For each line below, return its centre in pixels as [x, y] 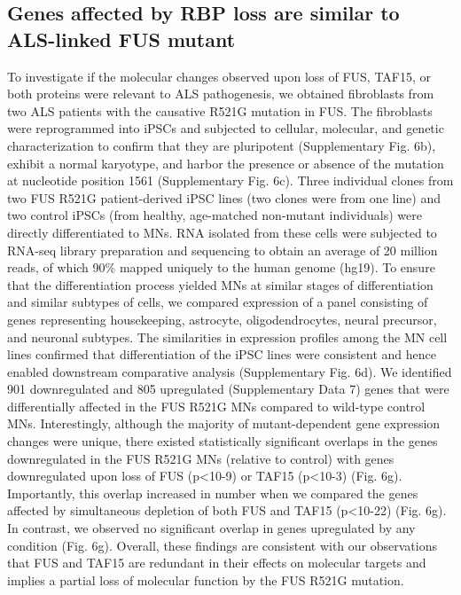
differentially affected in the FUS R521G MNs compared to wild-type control [216, 406]
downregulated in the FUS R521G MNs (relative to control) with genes [201, 458]
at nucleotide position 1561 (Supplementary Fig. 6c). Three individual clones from [230, 180]
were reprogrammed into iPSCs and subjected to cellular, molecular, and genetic [226, 128]
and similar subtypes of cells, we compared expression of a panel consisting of [218, 302]
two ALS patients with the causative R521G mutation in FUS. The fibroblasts [220, 110]
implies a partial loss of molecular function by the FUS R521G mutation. [206, 579]
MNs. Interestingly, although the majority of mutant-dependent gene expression [224, 423]
